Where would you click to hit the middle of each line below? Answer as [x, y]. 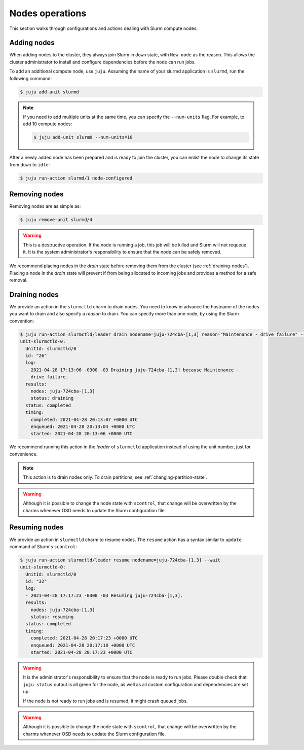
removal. [18, 280]
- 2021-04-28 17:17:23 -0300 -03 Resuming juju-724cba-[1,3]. [104, 595]
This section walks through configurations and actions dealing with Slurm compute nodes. [104, 28]
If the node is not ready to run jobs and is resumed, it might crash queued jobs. [105, 701]
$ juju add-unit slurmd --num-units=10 [83, 137]
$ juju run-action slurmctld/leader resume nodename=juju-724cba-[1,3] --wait [120, 560]
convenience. [24, 454]
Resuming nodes [36, 527]
